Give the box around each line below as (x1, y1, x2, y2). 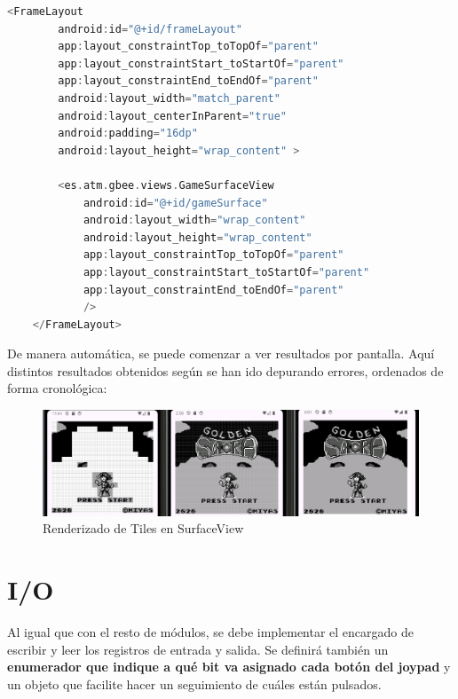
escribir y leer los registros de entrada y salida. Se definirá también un (7, 640, 389, 658)
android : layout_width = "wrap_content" (83, 214, 306, 227)
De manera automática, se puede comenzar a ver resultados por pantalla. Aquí (7, 344, 435, 363)
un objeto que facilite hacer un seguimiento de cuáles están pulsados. (7, 674, 382, 693)
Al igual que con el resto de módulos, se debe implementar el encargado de (7, 623, 415, 641)
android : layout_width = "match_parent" (58, 91, 280, 105)
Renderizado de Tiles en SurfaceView (43, 519, 244, 538)
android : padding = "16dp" (58, 127, 198, 140)
